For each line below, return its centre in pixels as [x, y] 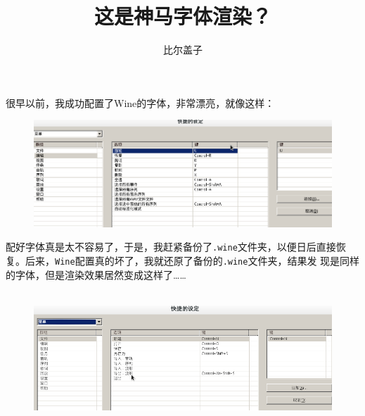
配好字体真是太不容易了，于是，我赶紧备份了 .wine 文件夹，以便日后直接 [171, 247]
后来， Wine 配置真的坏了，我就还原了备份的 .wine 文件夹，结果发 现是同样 [192, 260]
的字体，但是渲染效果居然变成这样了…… [96, 274]
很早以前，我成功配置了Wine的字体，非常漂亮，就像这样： [140, 102]
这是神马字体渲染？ [182, 16]
